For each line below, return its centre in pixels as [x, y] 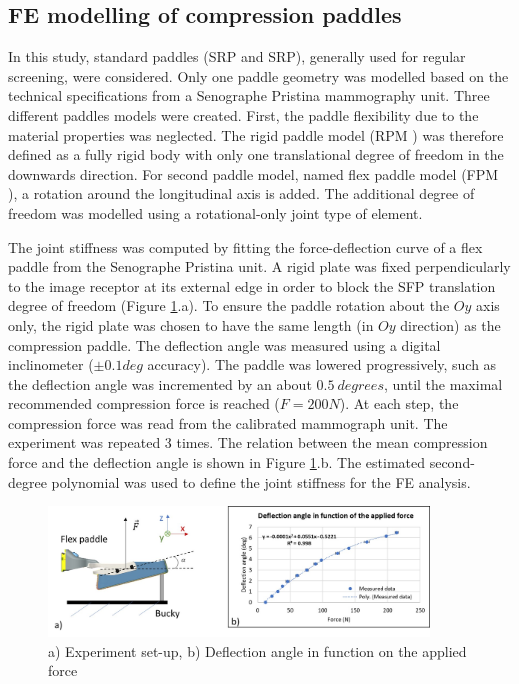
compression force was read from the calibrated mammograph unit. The [228, 422]
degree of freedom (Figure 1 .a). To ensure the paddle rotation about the [229, 305]
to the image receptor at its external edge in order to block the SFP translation [252, 285]
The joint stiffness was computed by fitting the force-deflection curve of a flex [245, 246]
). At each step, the [399, 403]
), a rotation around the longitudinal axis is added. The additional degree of [241, 193]
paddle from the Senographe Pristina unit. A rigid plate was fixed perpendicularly [259, 266]
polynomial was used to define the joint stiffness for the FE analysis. [261, 481]
